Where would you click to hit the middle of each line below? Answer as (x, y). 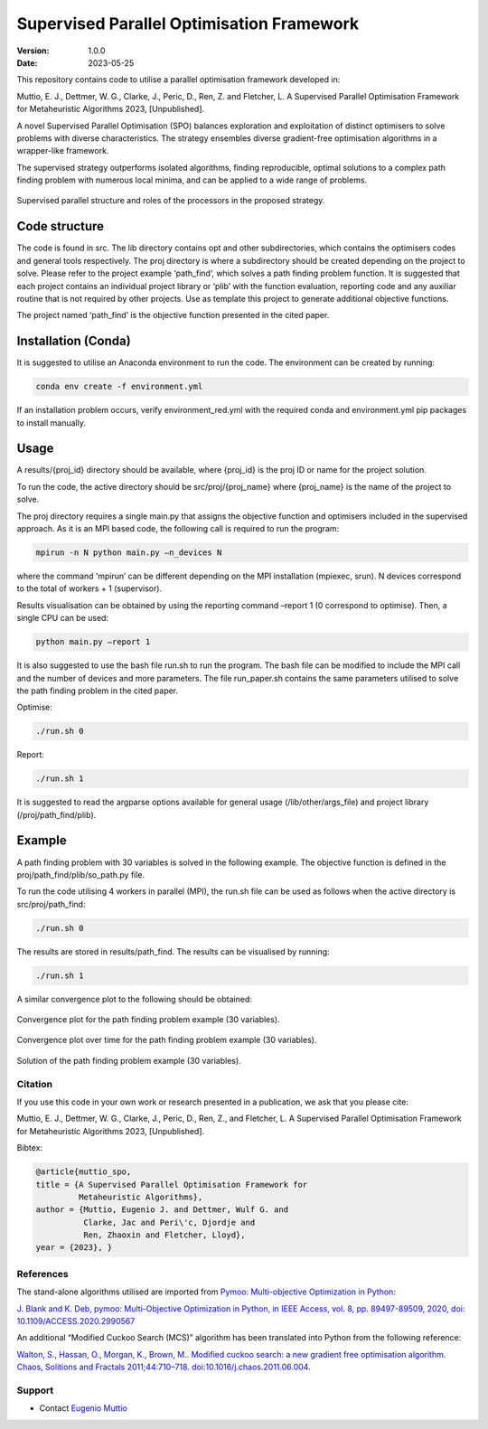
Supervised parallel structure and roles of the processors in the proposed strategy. (171, 201)
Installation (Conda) (74, 341)
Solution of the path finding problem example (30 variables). (129, 1060)
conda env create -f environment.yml (119, 387)
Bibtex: (30, 1148)
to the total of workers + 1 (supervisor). (89, 588)
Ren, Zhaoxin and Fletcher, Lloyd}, (164, 1235)
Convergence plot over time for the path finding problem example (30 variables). (167, 1040)
